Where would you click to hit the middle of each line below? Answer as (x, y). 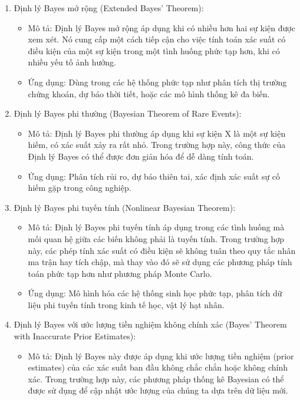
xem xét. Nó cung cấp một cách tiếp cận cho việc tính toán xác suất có (157, 39)
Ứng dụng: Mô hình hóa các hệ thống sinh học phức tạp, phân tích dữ (155, 293)
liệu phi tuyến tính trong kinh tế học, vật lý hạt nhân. (126, 304)
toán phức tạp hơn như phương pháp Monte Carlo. (120, 273)
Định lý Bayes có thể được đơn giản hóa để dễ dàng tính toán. (141, 156)
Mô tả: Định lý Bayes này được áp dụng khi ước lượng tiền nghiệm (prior (161, 356)
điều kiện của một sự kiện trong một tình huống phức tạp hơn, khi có (154, 50)
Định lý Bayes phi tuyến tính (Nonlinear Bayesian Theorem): (125, 207)
